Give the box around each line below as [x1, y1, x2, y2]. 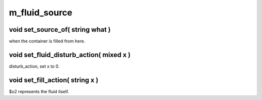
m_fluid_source [9, 7, 73, 18]
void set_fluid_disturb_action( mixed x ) [9, 50, 131, 59]
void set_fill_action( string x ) [9, 76, 98, 84]
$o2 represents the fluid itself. [9, 88, 69, 94]
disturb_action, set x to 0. [9, 63, 60, 69]
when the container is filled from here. [9, 38, 85, 44]
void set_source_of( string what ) [9, 25, 111, 34]
